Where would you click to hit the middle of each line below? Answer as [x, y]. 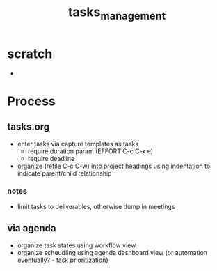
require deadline [51, 158]
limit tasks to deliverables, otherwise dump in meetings [96, 206]
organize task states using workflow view [77, 245]
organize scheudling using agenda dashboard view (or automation [112, 252]
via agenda [32, 228]
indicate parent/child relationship [64, 173]
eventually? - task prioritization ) [63, 260]
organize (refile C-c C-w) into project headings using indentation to [114, 166]
